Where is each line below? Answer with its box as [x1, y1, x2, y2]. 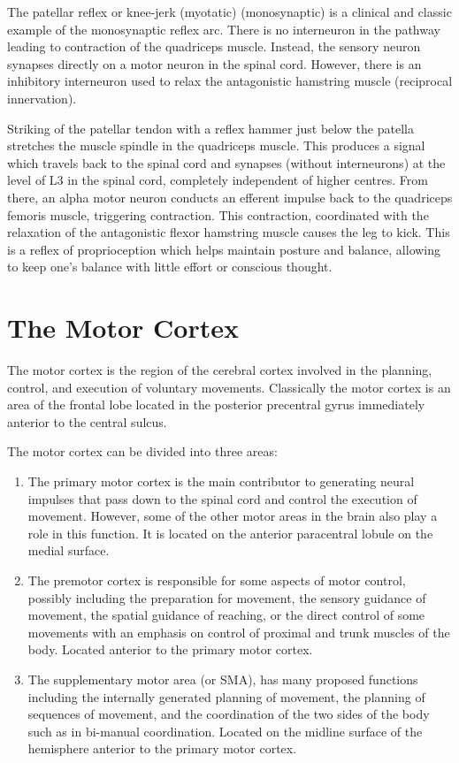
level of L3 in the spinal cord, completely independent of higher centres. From [7, 171, 428, 189]
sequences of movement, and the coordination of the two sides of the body [27, 705, 430, 723]
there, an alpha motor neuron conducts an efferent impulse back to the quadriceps [7, 187, 453, 206]
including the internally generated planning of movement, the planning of [27, 687, 425, 706]
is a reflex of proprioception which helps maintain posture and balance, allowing [7, 240, 441, 258]
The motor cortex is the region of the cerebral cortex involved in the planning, [7, 361, 432, 379]
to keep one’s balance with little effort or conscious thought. [7, 257, 333, 276]
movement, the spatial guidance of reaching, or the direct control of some [27, 606, 425, 624]
